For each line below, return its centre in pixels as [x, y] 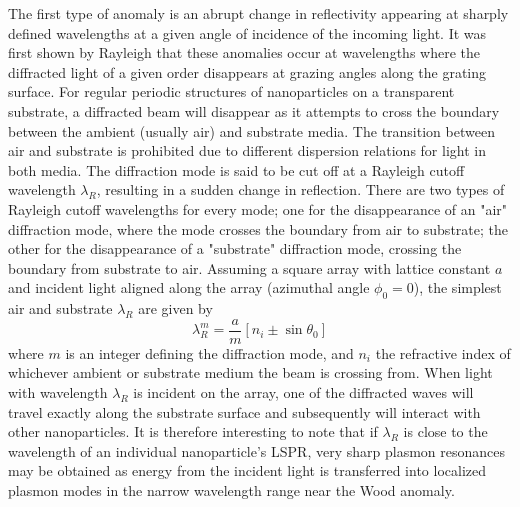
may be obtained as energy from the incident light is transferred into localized [247, 470]
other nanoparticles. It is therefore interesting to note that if [193, 431]
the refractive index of [443, 352]
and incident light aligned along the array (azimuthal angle [189, 287]
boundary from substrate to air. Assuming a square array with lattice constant [249, 267]
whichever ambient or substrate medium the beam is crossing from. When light [250, 372]
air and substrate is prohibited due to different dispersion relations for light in [247, 150]
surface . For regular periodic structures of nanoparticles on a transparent [231, 91]
